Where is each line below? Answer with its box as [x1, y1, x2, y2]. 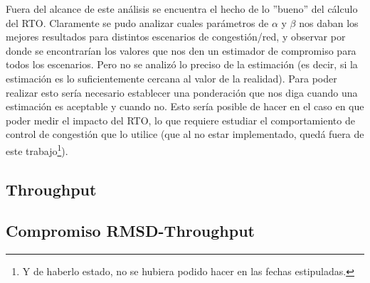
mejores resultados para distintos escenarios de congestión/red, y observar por [6, 29, 346, 44]
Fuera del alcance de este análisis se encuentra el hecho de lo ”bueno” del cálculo [6, 1, 358, 16]
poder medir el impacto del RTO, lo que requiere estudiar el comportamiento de [6, 112, 355, 127]
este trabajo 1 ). [6, 141, 68, 158]
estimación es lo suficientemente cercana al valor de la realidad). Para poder [6, 70, 337, 85]
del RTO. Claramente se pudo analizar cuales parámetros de [6, 15, 269, 30]
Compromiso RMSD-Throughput [6, 220, 255, 242]
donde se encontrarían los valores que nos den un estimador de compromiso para [6, 43, 356, 58]
